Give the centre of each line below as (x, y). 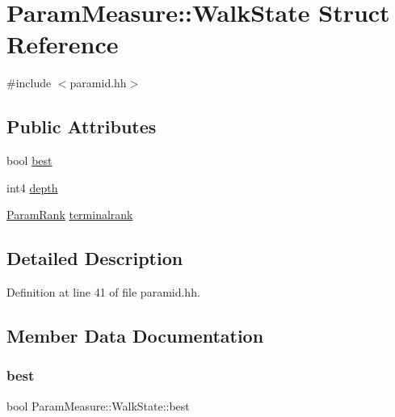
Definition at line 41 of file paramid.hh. (103, 292)
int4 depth (32, 187)
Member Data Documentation (135, 336)
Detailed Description (95, 258)
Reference (63, 44)
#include (29, 83)
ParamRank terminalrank (70, 215)
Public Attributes (82, 126)
